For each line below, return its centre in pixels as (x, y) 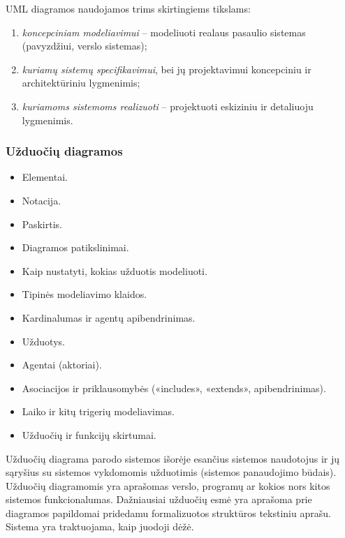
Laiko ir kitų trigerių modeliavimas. (98, 411)
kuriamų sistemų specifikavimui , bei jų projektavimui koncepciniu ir (167, 69)
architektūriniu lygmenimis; (81, 83)
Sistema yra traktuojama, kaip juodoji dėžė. (100, 526)
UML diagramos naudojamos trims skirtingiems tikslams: (128, 8)
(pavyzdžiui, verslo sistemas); (85, 46)
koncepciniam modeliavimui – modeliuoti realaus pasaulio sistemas (164, 32)
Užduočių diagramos (64, 151)
